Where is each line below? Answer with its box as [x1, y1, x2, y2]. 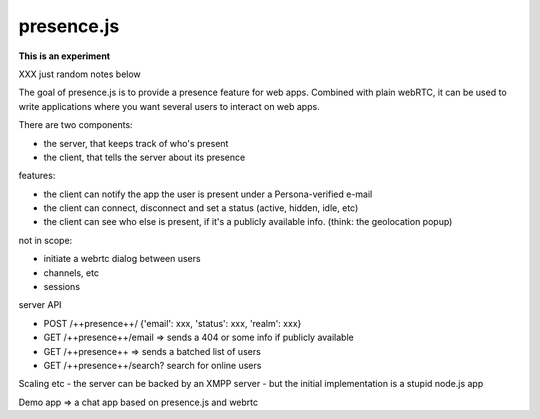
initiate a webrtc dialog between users [43, 253, 201, 265]
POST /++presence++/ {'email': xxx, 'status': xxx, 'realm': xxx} [43, 317, 302, 329]
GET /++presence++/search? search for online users [43, 359, 262, 371]
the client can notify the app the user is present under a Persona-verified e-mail [43, 188, 373, 200]
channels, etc [43, 266, 100, 279]
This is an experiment [18, 50, 110, 62]
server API [18, 299, 62, 311]
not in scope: [18, 234, 73, 246]
